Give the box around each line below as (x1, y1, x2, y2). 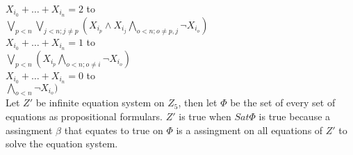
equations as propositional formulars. (6, 108, 163, 123)
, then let (178, 95, 217, 110)
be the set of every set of (230, 95, 336, 110)
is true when (179, 108, 231, 123)
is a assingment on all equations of (176, 122, 323, 137)
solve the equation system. (6, 136, 118, 151)
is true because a (258, 108, 331, 123)
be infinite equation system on (35, 95, 165, 110)
